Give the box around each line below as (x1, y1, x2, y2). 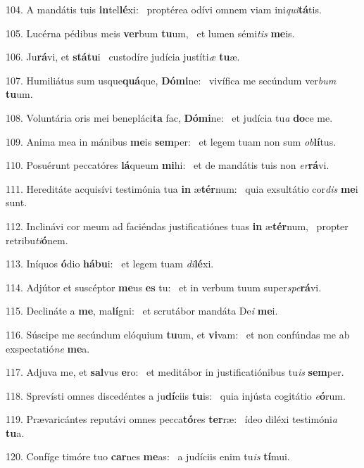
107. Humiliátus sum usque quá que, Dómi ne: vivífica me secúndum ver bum (6, 72, 337, 87)
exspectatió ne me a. (6, 341, 90, 355)
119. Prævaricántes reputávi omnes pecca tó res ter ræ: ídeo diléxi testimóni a (6, 412, 337, 426)
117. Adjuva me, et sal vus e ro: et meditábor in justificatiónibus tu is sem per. (6, 365, 344, 379)
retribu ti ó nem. (6, 232, 68, 247)
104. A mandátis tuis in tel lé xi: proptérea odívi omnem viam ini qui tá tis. (6, 2, 322, 16)
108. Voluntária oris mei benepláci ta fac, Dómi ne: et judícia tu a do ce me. (6, 110, 333, 125)
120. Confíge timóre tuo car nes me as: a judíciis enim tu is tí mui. (6, 449, 290, 464)
